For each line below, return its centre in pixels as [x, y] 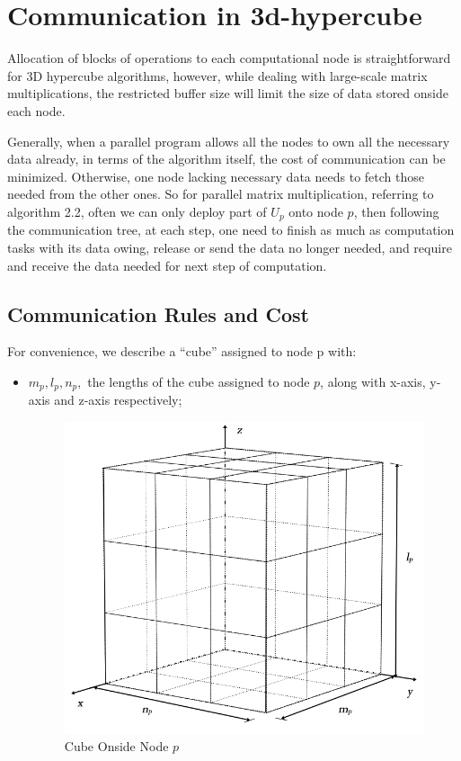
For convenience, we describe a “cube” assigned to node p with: [182, 351]
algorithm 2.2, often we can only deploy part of [137, 211]
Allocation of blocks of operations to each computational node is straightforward [229, 58]
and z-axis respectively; [118, 400]
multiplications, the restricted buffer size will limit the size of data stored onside [228, 93]
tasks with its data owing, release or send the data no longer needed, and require [230, 247]
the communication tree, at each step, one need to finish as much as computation [231, 230]
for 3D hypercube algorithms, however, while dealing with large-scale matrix [217, 75]
